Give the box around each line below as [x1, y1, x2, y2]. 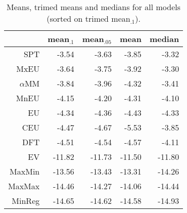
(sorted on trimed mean [46, 13, 130, 24]
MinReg [12, 195, 40, 206]
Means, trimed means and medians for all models [7, 1, 181, 13]
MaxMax [8, 180, 40, 192]
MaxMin [10, 165, 40, 177]
